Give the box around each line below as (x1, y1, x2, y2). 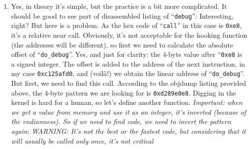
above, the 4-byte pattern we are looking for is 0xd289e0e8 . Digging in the (11, 87, 236, 98)
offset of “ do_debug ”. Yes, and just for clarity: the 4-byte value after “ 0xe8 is (11, 49, 242, 59)
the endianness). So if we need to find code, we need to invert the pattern (11, 116, 231, 126)
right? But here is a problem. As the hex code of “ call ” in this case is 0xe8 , (11, 20, 242, 30)
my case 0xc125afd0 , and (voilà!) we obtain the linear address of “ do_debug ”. (11, 68, 245, 78)
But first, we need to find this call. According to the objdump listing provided (11, 78, 247, 88)
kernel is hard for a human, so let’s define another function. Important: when (11, 97, 243, 107)
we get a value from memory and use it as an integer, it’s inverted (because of (11, 106, 246, 117)
